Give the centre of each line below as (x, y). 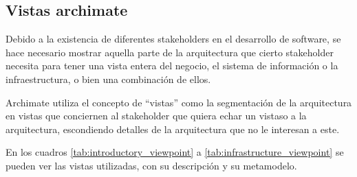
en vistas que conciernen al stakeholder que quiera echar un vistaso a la (156, 116)
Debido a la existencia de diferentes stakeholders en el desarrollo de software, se (173, 39)
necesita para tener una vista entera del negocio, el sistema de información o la (172, 66)
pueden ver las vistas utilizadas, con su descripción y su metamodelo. (151, 165)
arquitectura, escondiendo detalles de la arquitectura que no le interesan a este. (173, 129)
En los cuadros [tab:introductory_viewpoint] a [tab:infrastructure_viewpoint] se (175, 152)
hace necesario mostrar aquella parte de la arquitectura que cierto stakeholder (170, 52)
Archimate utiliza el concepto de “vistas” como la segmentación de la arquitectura (179, 102)
